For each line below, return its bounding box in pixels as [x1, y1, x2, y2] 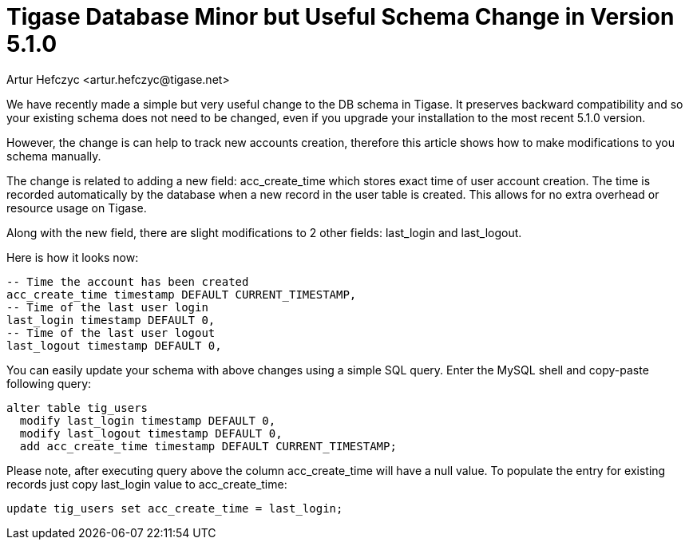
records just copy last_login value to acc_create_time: [6, 477, 287, 491]
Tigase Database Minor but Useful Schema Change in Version [6, 3, 675, 30]
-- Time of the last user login [6, 300, 208, 314]
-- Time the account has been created [6, 275, 249, 288]
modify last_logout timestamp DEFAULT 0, [19, 426, 283, 440]
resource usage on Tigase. [6, 200, 147, 215]
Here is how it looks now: [6, 250, 139, 264]
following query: [6, 376, 92, 390]
